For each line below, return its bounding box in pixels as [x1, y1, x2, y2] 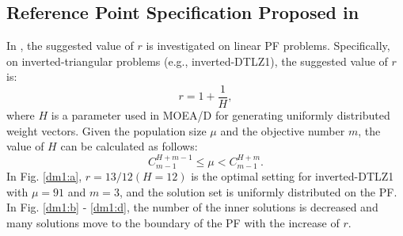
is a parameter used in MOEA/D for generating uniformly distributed [51, 107, 390, 124]
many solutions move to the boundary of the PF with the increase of [6, 214, 340, 230]
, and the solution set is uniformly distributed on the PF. [119, 183, 397, 200]
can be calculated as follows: [60, 138, 198, 154]
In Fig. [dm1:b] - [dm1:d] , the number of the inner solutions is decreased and [6, 199, 378, 215]
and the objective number [220, 122, 345, 139]
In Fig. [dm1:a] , [6, 168, 82, 185]
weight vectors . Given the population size [6, 122, 207, 139]
